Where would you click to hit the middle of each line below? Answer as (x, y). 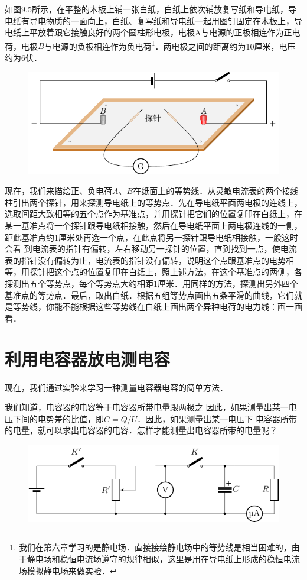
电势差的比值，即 (71, 418)
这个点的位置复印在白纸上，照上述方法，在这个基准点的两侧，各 (178, 272)
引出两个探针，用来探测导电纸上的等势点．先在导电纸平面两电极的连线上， (157, 202)
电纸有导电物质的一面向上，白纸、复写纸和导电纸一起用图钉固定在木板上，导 (153, 20)
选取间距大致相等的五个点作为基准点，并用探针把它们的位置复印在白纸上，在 (153, 214)
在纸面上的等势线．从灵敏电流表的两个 (208, 191)
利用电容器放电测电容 (88, 359)
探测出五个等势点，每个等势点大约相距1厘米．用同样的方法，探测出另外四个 (151, 283)
